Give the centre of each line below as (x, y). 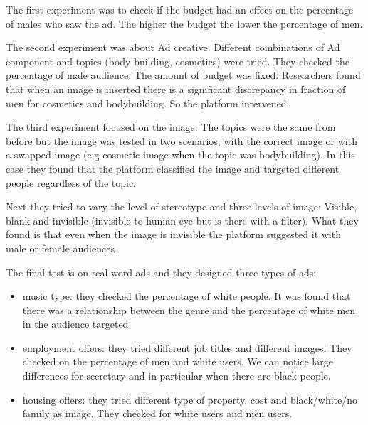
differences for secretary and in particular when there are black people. (177, 376)
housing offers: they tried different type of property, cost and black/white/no (190, 399)
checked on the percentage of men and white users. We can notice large (178, 361)
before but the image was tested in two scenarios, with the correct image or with (182, 140)
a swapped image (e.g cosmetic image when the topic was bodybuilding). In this (180, 155)
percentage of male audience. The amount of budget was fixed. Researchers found (183, 75)
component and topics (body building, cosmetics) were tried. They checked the (178, 61)
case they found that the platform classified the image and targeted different (173, 168)
